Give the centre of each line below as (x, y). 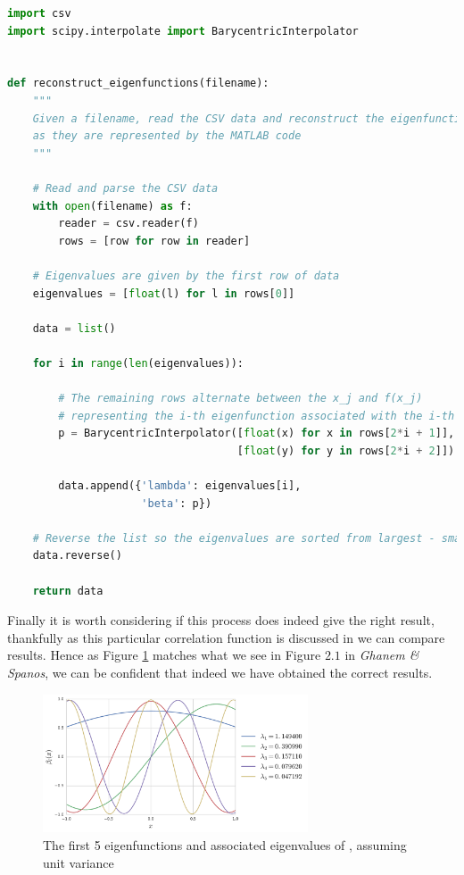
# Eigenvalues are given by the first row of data (186, 275)
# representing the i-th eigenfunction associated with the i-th (257, 416)
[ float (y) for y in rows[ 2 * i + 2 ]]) (346, 450)
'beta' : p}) (177, 503)
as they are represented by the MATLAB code (167, 136)
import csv (39, 13)
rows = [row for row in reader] (154, 241)
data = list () (74, 328)
